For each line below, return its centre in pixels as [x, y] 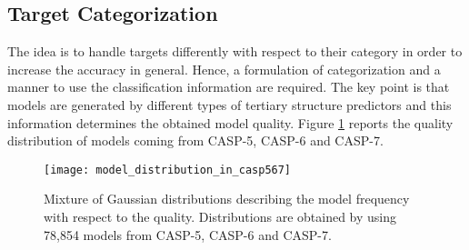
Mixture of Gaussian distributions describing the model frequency [227, 199]
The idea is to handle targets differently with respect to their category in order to [235, 51]
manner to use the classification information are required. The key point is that [229, 87]
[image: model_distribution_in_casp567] [168, 170]
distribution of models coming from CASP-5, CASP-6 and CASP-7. [195, 140]
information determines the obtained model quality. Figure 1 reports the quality [230, 122]
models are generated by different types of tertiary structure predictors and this [230, 104]
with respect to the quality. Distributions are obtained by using [220, 217]
